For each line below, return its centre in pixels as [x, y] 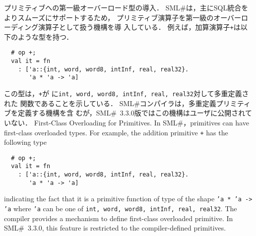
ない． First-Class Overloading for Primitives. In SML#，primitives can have [130, 122]
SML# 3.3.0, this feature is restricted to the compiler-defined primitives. [115, 228]
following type [25, 142]
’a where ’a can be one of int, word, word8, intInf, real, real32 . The [121, 208]
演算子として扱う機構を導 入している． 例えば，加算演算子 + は [139, 27]
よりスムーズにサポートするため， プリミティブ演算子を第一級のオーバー [123, 17]
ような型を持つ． [45, 36]
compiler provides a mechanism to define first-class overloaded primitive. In [119, 218]
